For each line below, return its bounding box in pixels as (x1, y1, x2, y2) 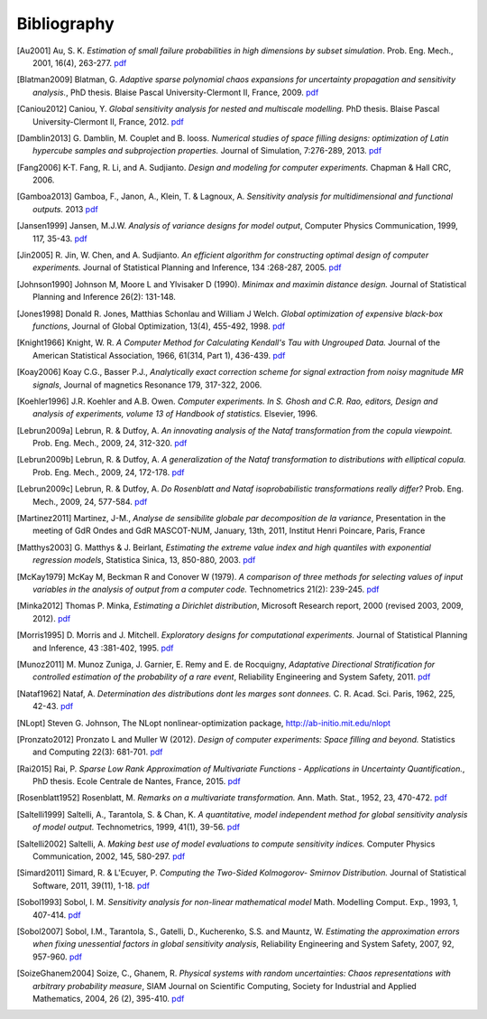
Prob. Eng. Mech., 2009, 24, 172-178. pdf (32, 466, 185, 478)
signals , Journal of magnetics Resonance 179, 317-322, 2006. (32, 379, 262, 390)
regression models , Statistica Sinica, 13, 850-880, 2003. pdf (32, 555, 256, 566)
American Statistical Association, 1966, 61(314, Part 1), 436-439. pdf (32, 350, 286, 360)
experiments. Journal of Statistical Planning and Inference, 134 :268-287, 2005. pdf (32, 262, 342, 273)
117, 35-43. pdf (32, 233, 87, 244)
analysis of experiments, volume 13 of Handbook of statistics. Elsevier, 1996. (32, 408, 318, 419)
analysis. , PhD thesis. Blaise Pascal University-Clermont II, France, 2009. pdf (32, 87, 319, 98)
